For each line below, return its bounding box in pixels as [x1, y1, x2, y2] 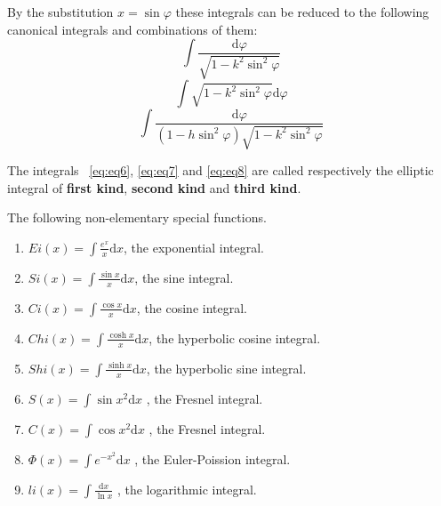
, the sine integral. [134, 268, 234, 286]
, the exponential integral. [124, 237, 264, 256]
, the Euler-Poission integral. [134, 449, 291, 468]
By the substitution [7, 3, 114, 20]
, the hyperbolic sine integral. [146, 358, 307, 377]
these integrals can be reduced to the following [175, 3, 429, 20]
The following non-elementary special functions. [7, 208, 267, 227]
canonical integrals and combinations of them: [7, 20, 258, 38]
